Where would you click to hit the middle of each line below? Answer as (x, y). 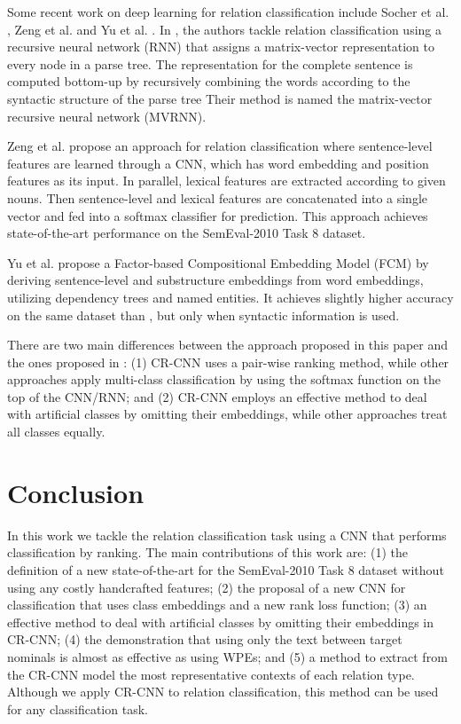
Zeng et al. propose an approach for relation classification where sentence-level (220, 146)
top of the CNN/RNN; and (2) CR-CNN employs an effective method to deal (217, 396)
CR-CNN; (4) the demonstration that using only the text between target (205, 639)
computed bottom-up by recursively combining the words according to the (209, 81)
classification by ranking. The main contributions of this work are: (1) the (207, 552)
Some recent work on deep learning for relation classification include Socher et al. (228, 12)
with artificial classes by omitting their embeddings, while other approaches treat (227, 414)
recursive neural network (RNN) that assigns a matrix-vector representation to (221, 47)
